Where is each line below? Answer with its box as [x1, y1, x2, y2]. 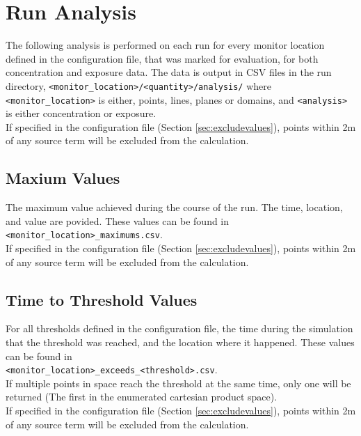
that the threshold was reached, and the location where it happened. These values [6, 335, 355, 350]
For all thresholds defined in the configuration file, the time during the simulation [6, 321, 353, 336]
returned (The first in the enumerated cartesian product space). [6, 389, 278, 404]
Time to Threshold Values [6, 288, 198, 310]
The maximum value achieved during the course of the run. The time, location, [6, 200, 343, 215]
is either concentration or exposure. [6, 106, 157, 120]
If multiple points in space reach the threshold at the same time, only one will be [6, 375, 351, 390]
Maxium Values [6, 167, 120, 189]
